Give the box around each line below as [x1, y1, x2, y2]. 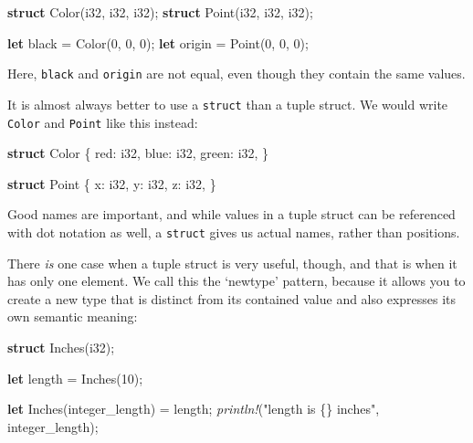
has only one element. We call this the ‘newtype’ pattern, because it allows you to [7, 271, 466, 290]
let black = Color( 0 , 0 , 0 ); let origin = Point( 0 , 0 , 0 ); [7, 33, 309, 52]
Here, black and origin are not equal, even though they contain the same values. [7, 64, 466, 83]
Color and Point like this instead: [7, 112, 198, 132]
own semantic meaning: [7, 307, 138, 326]
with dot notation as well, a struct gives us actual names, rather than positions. [7, 222, 460, 241]
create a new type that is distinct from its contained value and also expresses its [7, 289, 457, 308]
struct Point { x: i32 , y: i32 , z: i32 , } [7, 174, 216, 193]
